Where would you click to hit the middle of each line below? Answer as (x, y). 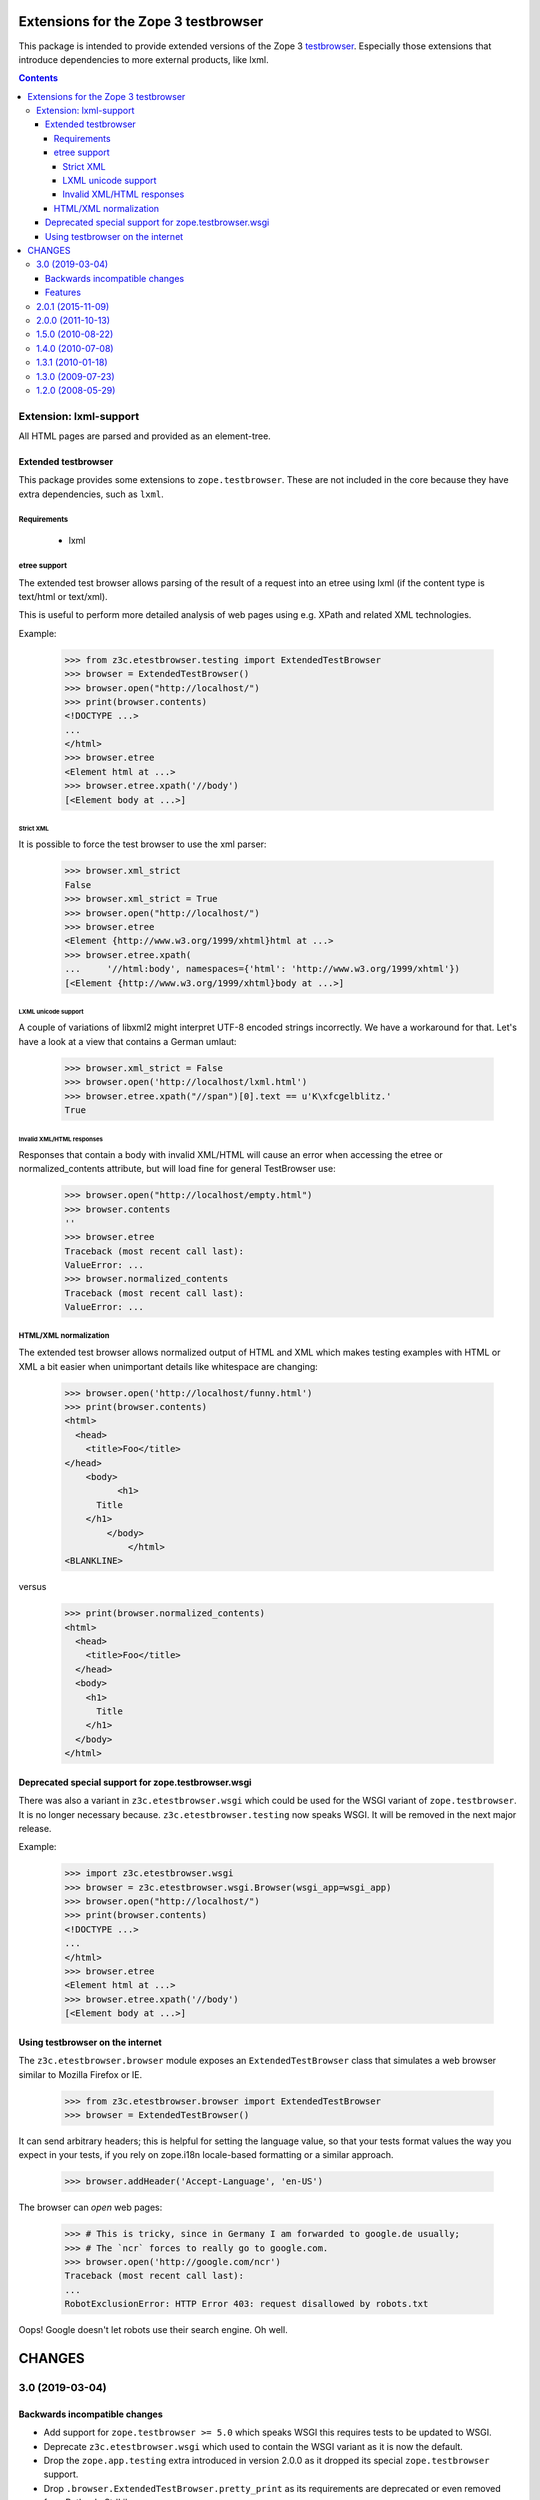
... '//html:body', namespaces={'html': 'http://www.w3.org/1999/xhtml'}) (262, 969)
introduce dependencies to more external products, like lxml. (143, 59)
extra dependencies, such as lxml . (91, 494)
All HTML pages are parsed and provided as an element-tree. (145, 436)
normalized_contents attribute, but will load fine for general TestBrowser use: (177, 1169)
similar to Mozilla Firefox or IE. (80, 2074)
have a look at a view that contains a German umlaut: (127, 1041)
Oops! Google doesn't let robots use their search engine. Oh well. (153, 2330)
